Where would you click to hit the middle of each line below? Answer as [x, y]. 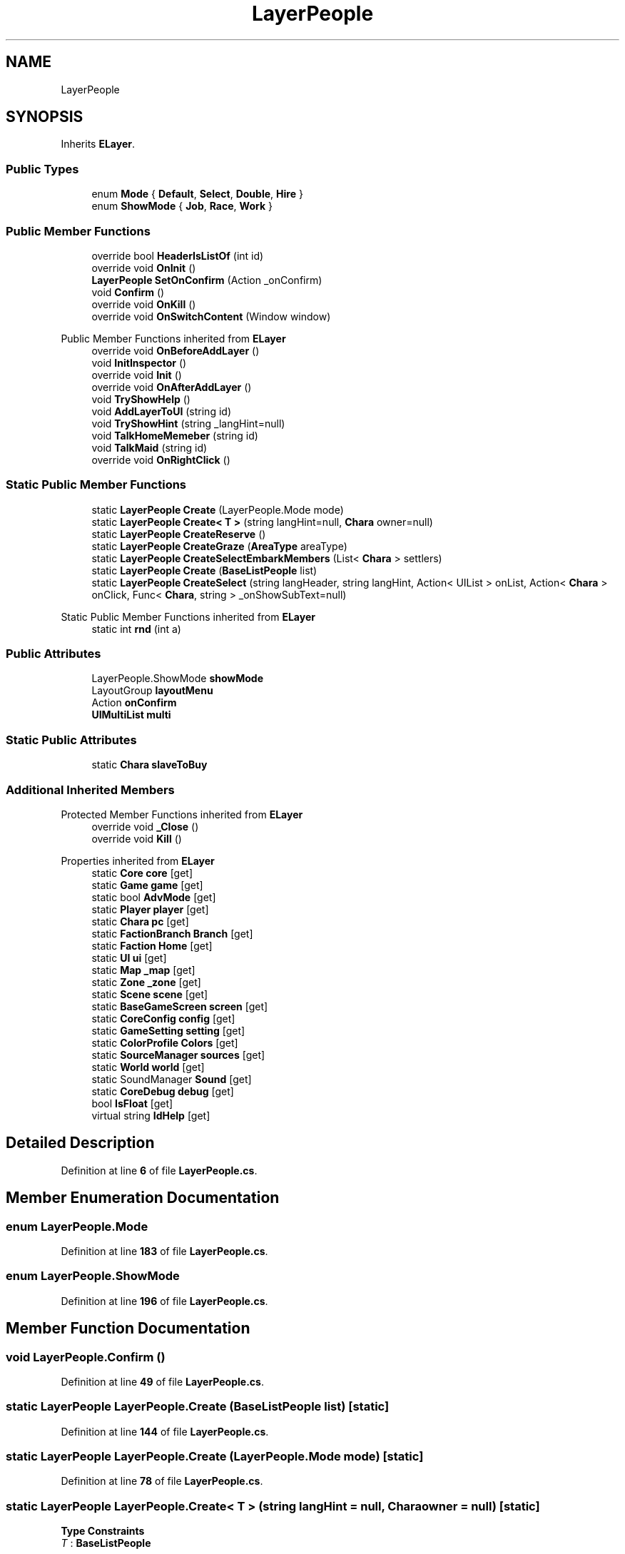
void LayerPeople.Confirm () [86, 1357]
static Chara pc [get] [140, 921]
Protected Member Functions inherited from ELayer [182, 814]
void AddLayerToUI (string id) [161, 411]
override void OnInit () [144, 268]
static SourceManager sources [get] [178, 1055]
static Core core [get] [142, 873]
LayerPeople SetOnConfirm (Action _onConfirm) [207, 280]
